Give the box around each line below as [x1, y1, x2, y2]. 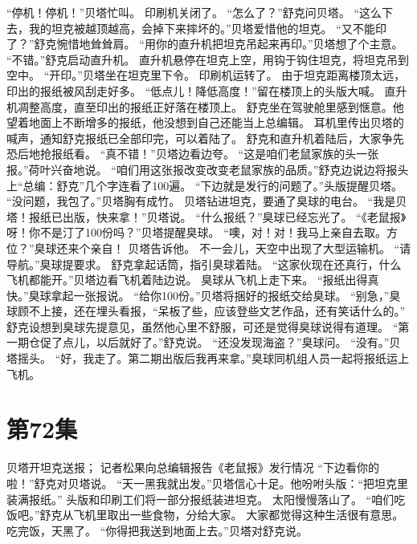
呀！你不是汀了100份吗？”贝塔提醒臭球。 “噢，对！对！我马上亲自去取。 [6, 224, 386, 241]
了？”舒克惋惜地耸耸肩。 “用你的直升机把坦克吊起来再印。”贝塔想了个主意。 [6, 35, 403, 52]
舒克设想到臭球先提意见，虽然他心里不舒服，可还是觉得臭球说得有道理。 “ [6, 318, 399, 335]
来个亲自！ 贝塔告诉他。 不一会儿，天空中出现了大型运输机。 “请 [67, 239, 411, 256]
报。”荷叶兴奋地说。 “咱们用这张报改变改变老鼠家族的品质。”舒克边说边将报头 [6, 160, 409, 177]
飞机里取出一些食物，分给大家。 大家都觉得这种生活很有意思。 [73, 506, 404, 523]
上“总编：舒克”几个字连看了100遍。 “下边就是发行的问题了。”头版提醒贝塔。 [6, 177, 403, 193]
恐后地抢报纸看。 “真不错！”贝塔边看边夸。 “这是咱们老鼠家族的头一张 [6, 145, 379, 162]
